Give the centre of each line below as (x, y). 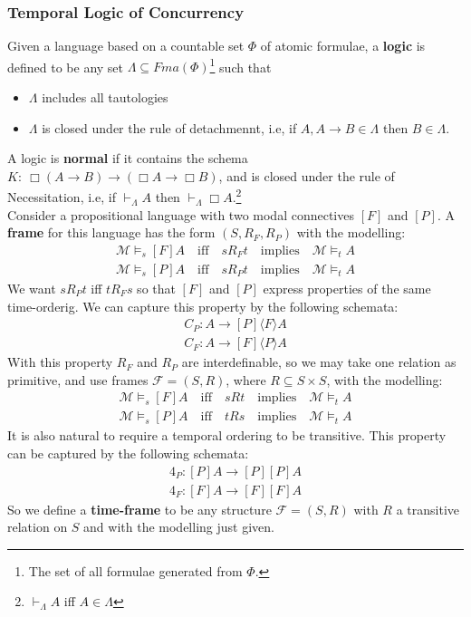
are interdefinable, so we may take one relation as (319, 362)
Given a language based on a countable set (126, 46)
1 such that (240, 65)
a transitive (428, 509)
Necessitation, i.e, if (62, 197)
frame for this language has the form (111, 232)
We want (32, 288)
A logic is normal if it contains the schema (128, 158)
